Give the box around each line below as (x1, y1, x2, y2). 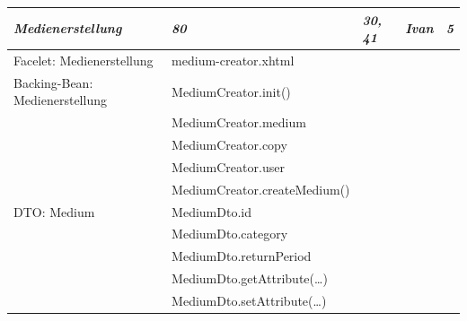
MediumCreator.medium (172, 113, 306, 132)
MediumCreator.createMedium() (172, 179, 350, 198)
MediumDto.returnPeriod (172, 247, 312, 265)
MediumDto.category (172, 224, 288, 243)
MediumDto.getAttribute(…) (172, 269, 328, 288)
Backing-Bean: (13, 73, 93, 91)
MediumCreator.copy (172, 135, 287, 154)
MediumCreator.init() (172, 82, 291, 100)
